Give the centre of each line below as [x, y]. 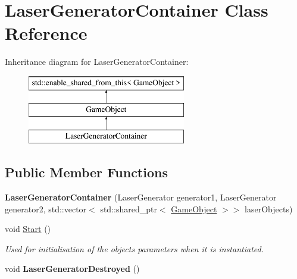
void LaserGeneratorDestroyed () [72, 269]
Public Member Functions [86, 172]
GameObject [194, 209]
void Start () [28, 229]
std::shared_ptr [129, 209]
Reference [46, 33]
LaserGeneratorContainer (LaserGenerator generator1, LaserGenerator [141, 197]
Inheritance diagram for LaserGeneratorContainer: [97, 62]
